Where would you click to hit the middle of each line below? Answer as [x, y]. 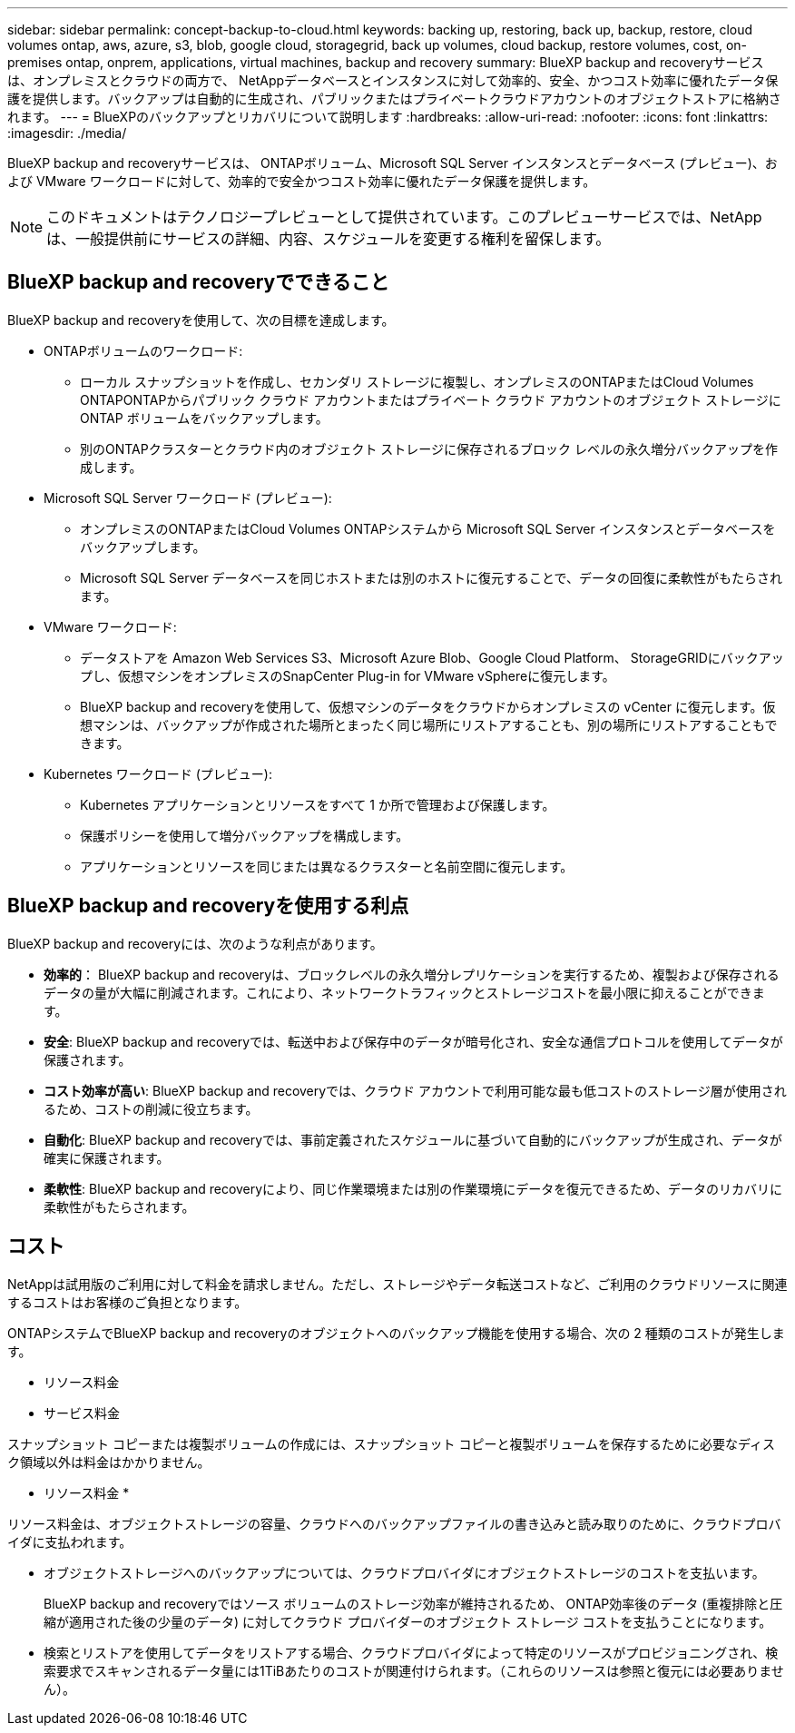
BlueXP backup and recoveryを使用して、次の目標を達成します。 [201, 320]
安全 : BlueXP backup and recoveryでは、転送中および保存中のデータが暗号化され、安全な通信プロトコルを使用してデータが [413, 1041]
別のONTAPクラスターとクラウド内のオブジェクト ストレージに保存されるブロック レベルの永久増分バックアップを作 [429, 448]
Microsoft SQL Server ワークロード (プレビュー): [188, 497]
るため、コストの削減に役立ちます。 [151, 1108]
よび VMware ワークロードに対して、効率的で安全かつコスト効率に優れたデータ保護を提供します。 [302, 181]
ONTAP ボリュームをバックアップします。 [204, 418]
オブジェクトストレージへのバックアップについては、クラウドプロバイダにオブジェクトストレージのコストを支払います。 [404, 1572]
